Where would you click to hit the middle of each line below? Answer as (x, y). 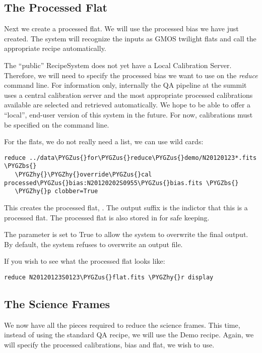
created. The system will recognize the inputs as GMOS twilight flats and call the (130, 38)
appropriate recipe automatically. (55, 48)
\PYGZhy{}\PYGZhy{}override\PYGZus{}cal (83, 175)
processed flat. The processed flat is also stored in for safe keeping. (107, 217)
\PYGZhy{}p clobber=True (56, 191)
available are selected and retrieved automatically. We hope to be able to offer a (127, 105)
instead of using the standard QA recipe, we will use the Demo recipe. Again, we (129, 335)
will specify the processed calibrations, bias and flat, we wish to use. (109, 345)
